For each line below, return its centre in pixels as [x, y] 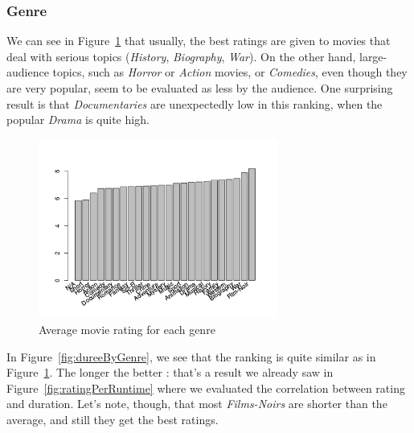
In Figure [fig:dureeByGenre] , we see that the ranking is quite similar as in [191, 356]
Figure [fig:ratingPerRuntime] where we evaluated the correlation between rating [206, 388]
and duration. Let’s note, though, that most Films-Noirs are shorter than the [197, 404]
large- [373, 56]
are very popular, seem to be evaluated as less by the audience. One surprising [200, 88]
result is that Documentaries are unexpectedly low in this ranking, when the [195, 103]
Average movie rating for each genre [127, 329]
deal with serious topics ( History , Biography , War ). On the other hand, [181, 56]
